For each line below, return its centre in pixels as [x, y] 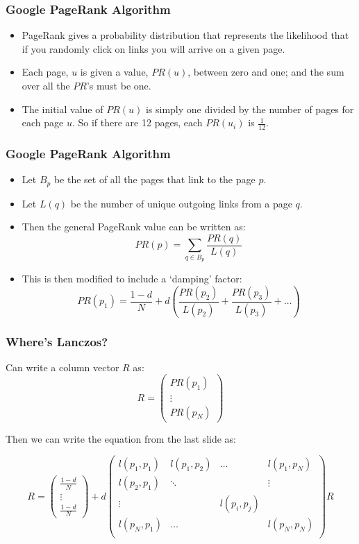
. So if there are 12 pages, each [137, 122]
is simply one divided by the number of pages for [250, 109]
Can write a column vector [62, 367]
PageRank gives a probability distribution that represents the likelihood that [185, 35]
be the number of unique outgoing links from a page [181, 203]
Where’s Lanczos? [57, 341]
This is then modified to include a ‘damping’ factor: [132, 279]
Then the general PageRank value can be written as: [134, 227]
